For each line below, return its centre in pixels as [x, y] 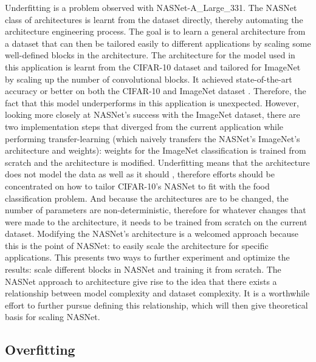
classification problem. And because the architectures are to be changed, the [147, 198]
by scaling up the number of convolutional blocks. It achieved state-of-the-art [149, 79]
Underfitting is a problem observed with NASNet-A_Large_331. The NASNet [151, 7]
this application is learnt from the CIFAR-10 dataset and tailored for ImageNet [153, 67]
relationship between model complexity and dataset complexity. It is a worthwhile [157, 293]
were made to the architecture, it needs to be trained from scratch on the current [156, 221]
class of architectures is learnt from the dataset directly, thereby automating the [154, 19]
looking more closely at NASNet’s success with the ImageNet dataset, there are [153, 114]
